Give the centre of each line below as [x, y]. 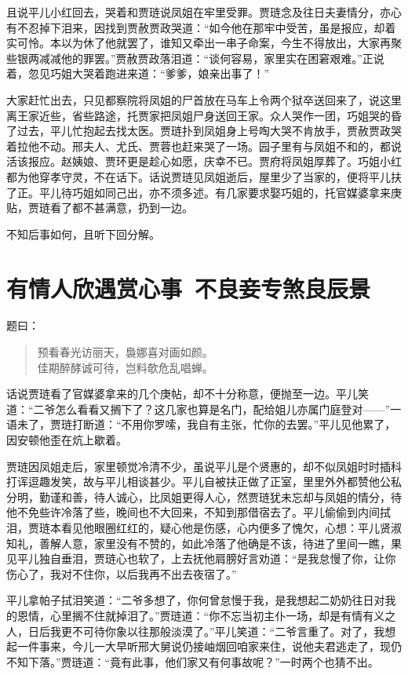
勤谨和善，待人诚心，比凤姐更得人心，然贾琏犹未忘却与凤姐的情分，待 [220, 496]
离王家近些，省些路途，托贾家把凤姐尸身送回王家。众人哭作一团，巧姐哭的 [199, 115]
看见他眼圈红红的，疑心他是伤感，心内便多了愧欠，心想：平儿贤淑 [231, 527]
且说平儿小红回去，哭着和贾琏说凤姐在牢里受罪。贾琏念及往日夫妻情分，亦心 [204, 12]
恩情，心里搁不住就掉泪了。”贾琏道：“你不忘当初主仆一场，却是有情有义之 [206, 615]
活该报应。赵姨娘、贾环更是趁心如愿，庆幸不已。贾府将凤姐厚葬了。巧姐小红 [204, 161]
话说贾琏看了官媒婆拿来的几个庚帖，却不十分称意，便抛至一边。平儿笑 [188, 394]
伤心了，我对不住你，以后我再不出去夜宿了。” [122, 573]
